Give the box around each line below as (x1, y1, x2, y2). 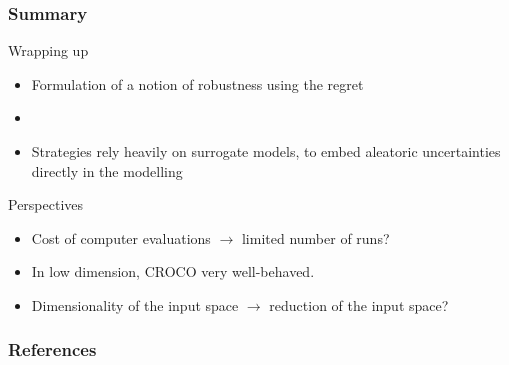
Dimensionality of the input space (31, 294, 239, 315)
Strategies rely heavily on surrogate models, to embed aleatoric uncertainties (31, 141, 501, 161)
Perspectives (8, 194, 84, 215)
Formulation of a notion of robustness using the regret (31, 73, 364, 94)
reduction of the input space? (269, 294, 449, 315)
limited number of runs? (241, 227, 390, 248)
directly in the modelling (31, 160, 183, 181)
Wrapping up (8, 40, 89, 61)
